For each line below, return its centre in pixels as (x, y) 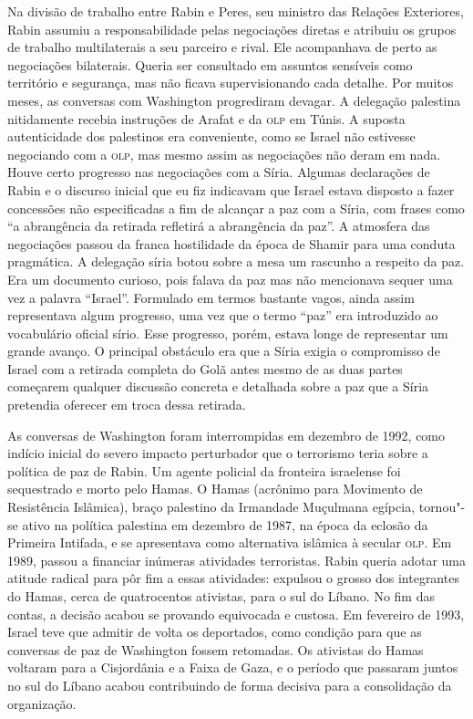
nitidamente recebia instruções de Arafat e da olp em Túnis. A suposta (206, 118)
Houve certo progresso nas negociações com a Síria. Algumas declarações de (219, 172)
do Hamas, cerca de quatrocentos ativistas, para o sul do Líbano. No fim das (221, 596)
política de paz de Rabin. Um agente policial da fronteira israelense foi (204, 470)
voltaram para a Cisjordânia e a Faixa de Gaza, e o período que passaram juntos (233, 667)
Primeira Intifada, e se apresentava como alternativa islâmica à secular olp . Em (230, 542)
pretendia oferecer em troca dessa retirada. (127, 405)
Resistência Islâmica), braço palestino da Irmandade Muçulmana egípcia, (211, 507)
